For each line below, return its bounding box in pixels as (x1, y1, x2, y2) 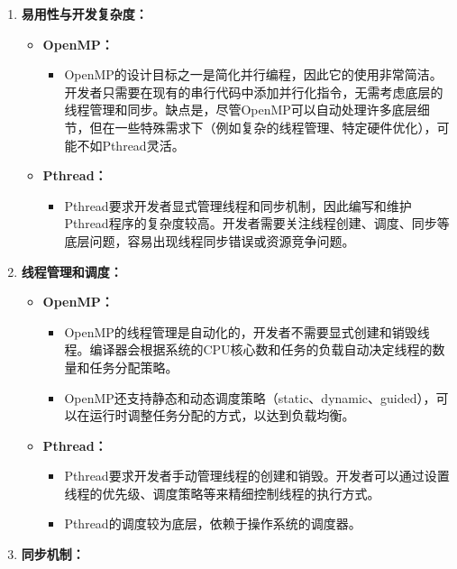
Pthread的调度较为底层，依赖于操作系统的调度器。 (64, 514, 361, 533)
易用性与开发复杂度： (21, 5, 148, 23)
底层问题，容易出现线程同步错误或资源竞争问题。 (64, 231, 355, 250)
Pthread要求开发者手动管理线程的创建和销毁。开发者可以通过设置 (64, 466, 450, 485)
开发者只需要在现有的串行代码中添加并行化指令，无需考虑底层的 (64, 82, 443, 101)
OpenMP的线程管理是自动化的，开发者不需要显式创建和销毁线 (64, 322, 430, 341)
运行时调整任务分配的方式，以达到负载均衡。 (89, 406, 355, 425)
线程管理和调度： (21, 262, 123, 280)
